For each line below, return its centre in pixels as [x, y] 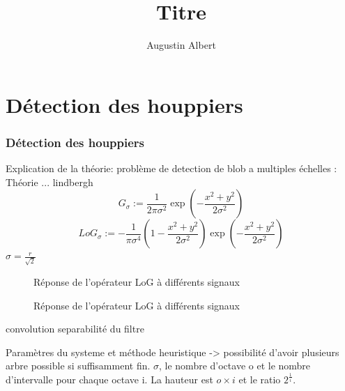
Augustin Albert [181, 45]
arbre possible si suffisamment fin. [78, 366]
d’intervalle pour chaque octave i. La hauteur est [109, 379]
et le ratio [260, 379]
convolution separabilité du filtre [75, 329]
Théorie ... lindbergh [49, 182]
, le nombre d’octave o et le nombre [235, 366]
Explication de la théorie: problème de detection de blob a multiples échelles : [171, 168]
